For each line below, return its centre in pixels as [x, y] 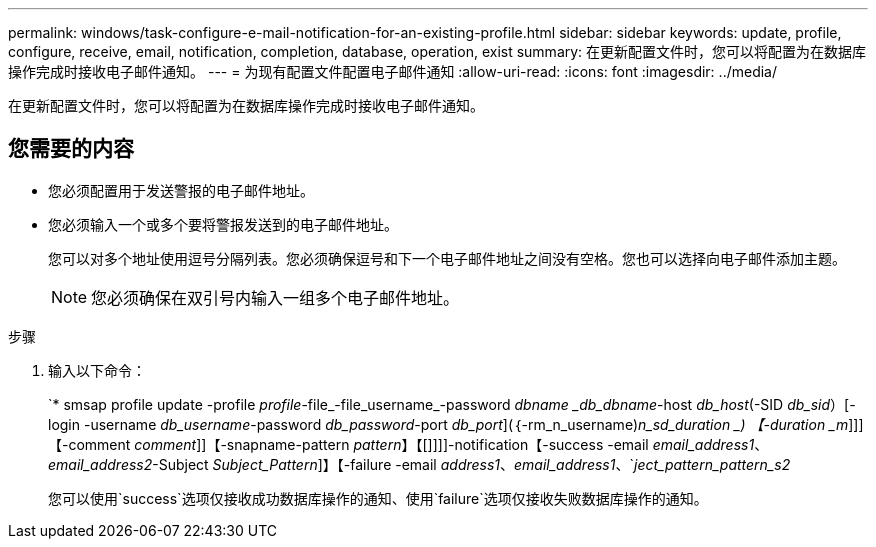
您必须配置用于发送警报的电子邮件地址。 [181, 190]
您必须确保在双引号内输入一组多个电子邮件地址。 [275, 297]
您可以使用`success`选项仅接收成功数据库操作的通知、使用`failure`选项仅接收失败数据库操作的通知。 [378, 498]
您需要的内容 [71, 149]
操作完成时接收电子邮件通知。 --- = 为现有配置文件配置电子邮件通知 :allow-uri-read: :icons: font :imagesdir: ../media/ [393, 71]
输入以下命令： [97, 370]
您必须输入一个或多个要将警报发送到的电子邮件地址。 [223, 224]
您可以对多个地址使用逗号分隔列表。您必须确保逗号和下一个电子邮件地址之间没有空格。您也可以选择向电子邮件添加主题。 [447, 258]
